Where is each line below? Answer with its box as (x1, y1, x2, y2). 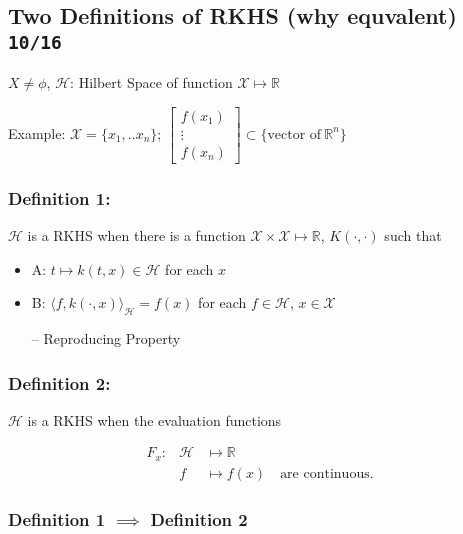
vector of (267, 127, 322, 142)
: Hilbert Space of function (70, 72, 233, 93)
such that (384, 225, 442, 246)
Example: (8, 122, 66, 143)
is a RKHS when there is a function (27, 225, 246, 246)
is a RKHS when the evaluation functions (27, 409, 282, 430)
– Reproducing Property (31, 328, 181, 349)
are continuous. (280, 466, 374, 481)
